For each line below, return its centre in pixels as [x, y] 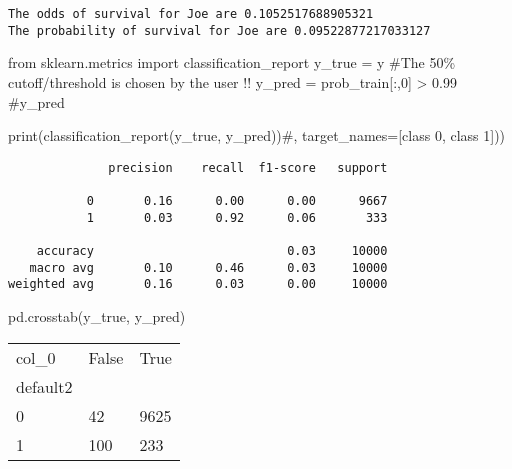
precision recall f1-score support [248, 167]
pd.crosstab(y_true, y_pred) [97, 315]
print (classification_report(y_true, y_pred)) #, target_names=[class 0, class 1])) [257, 135]
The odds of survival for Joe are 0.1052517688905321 [191, 14]
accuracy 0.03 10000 [212, 250]
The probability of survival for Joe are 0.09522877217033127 [219, 30]
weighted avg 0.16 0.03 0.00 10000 [198, 284]
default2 [44, 386]
